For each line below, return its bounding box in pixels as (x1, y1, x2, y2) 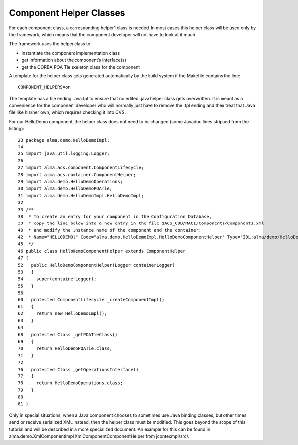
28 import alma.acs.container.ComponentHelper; (18, 172, 136, 177)
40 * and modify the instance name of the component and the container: (18, 227, 202, 233)
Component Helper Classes (9, 7, 125, 18)
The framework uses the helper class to (9, 41, 91, 47)
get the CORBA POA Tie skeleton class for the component (21, 64, 140, 70)
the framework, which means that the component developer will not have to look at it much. (9, 31, 197, 37)
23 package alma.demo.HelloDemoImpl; (18, 137, 110, 143)
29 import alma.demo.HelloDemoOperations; (18, 179, 123, 184)
